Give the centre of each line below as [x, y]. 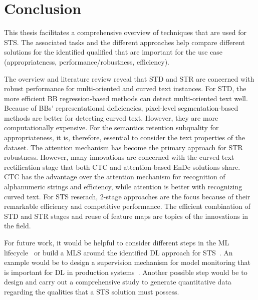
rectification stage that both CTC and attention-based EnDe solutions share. [122, 167]
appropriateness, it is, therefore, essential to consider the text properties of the [125, 137]
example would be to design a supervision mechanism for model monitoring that [127, 262]
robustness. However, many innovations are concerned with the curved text [119, 157]
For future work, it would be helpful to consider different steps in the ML [117, 242]
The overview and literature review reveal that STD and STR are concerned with [129, 78]
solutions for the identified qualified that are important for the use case [113, 52]
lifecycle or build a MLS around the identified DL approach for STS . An [118, 252]
